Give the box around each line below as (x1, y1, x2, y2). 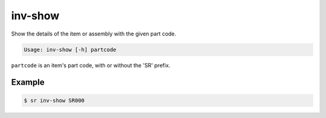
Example (11, 77, 45, 87)
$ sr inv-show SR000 (24, 97, 85, 104)
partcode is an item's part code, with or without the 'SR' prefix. (11, 61, 171, 69)
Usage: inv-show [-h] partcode (24, 46, 117, 53)
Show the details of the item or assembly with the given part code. (11, 30, 176, 37)
